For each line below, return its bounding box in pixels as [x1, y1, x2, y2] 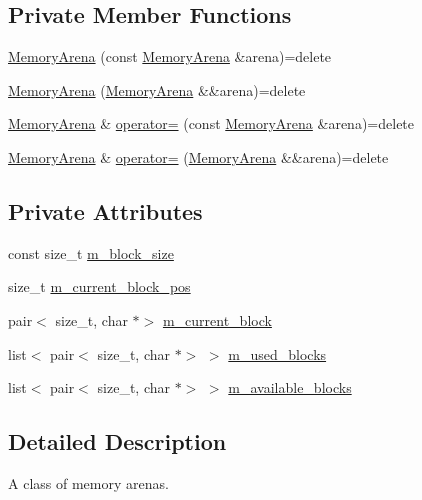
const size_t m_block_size [8, 242, 174, 263]
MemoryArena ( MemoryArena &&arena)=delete [8, 79, 306, 100]
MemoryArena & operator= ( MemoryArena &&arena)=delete [8, 146, 389, 167]
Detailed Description [8, 426, 227, 457]
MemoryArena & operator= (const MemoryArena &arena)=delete [8, 113, 415, 134]
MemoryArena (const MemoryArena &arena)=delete [8, 46, 332, 67]
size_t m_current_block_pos [8, 276, 191, 297]
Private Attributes [8, 195, 203, 226]
